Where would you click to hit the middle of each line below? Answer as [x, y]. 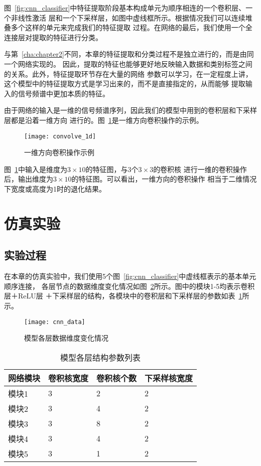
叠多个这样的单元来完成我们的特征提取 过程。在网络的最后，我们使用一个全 [128, 27]
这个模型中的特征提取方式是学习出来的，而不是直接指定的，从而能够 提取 [125, 84]
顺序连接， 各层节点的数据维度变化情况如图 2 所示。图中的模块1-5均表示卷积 [129, 286]
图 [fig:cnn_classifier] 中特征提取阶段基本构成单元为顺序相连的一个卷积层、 [125, 8]
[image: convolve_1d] [60, 136]
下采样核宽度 [169, 378]
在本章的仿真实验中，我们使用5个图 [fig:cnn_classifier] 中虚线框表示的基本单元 [130, 276]
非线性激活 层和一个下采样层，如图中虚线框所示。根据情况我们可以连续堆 [132, 17]
